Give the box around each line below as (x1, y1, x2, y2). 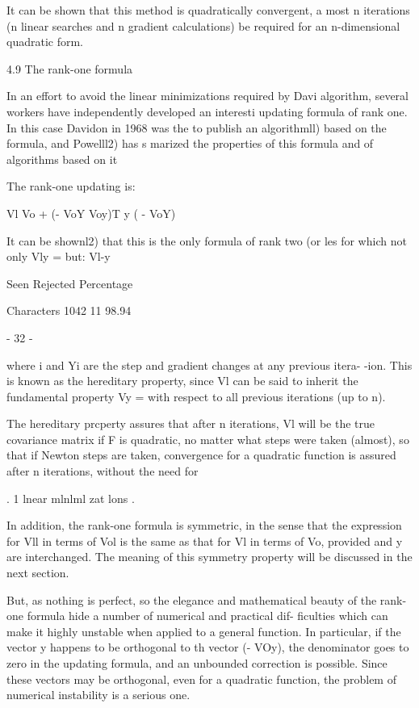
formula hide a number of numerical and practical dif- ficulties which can (27, 607, 388, 624)
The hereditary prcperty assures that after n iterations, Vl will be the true (6, 415, 375, 432)
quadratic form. (6, 33, 83, 50)
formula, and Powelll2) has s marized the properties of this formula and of (6, 135, 374, 152)
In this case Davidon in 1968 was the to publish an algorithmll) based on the (6, 119, 387, 136)
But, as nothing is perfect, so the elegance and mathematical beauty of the (6, 591, 377, 608)
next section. (6, 564, 69, 581)
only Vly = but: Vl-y (6, 248, 111, 265)
